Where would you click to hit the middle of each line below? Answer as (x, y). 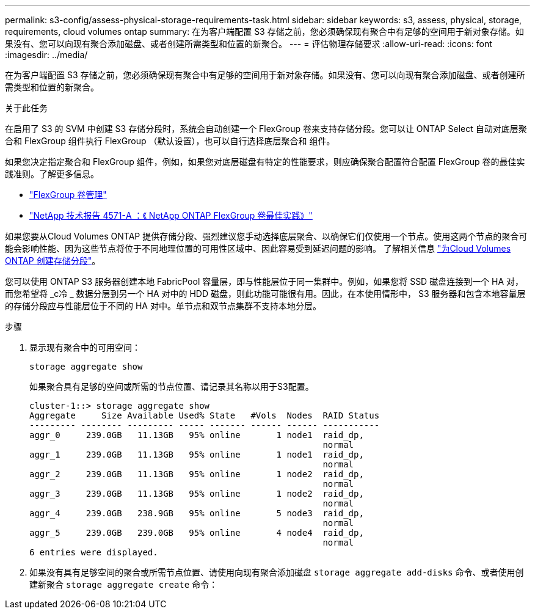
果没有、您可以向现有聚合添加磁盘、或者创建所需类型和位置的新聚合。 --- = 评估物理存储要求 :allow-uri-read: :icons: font (249, 44)
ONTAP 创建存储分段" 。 (53, 261)
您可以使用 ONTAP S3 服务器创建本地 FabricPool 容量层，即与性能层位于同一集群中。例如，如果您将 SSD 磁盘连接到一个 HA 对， (264, 281)
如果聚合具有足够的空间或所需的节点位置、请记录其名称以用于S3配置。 (172, 386)
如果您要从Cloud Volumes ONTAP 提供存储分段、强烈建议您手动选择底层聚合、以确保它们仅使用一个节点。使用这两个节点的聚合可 (266, 236)
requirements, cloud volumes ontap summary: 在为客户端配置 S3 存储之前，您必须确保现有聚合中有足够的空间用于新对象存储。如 (264, 31)
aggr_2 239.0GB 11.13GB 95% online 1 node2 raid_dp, (197, 474)
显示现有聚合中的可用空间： (85, 347)
